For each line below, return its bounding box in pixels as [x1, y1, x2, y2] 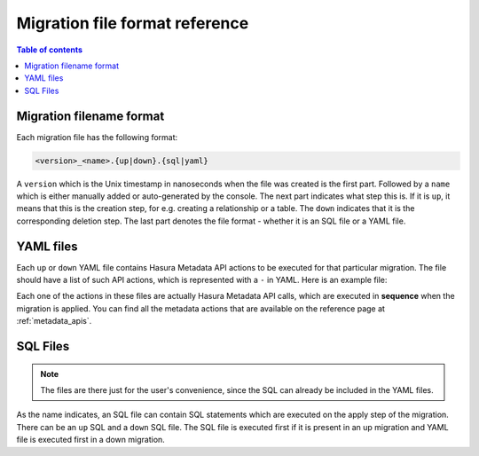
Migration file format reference [16, 13, 249, 33]
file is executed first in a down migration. [16, 435, 166, 445]
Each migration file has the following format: [16, 131, 178, 142]
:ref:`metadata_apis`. [16, 316, 92, 326]
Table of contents [16, 44, 83, 55]
